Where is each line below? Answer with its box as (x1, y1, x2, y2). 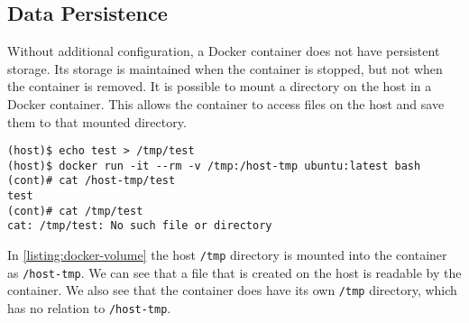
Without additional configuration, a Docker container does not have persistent (7, 42, 440, 60)
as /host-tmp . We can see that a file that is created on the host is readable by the (7, 263, 462, 281)
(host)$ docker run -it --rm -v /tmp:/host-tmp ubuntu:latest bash (7, 159, 421, 172)
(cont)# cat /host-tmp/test (7, 174, 176, 188)
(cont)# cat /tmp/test (7, 204, 143, 217)
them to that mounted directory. (7, 112, 187, 131)
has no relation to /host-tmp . (7, 299, 171, 318)
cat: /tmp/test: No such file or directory (7, 219, 272, 233)
